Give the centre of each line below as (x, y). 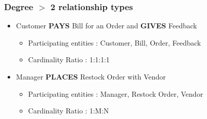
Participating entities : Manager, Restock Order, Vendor (116, 93)
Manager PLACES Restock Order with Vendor (91, 76)
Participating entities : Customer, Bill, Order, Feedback (115, 42)
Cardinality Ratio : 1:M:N (68, 111)
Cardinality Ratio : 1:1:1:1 (69, 59)
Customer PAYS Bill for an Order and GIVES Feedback (107, 26)
